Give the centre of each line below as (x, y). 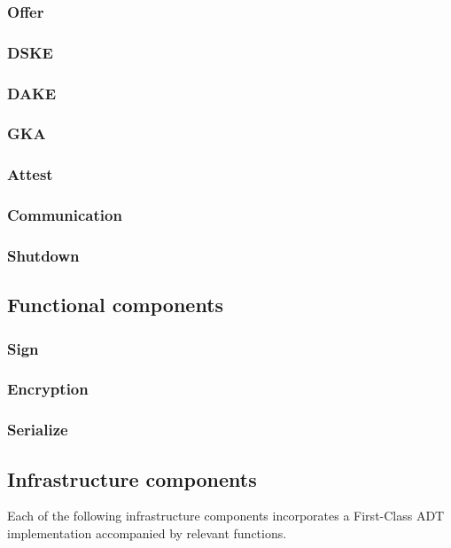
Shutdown (43, 255)
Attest (30, 174)
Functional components (116, 305)
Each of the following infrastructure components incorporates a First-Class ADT (226, 516)
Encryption (48, 389)
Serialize (38, 430)
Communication (65, 215)
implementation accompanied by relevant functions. (147, 533)
